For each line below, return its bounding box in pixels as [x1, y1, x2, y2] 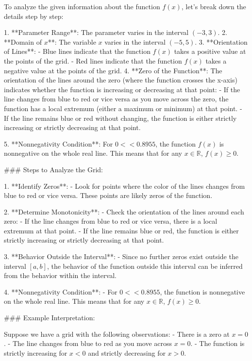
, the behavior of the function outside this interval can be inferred [47, 261, 243, 271]
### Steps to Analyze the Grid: [4, 164, 103, 174]
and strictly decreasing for [88, 347, 166, 358]
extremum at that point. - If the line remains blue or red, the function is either [4, 225, 239, 235]
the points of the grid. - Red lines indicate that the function [4, 55, 182, 66]
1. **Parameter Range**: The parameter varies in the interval [4, 27, 189, 37]
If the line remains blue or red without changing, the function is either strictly [4, 113, 237, 123]
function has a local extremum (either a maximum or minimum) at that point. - [4, 103, 242, 113]
